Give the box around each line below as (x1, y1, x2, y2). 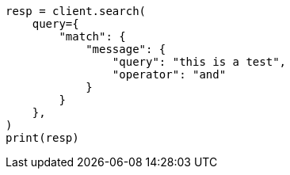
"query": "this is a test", (112, 55, 287, 68)
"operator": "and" (112, 68, 227, 81)
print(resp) (6, 131, 79, 144)
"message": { (86, 43, 166, 55)
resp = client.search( (6, 5, 147, 17)
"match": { (59, 30, 126, 43)
